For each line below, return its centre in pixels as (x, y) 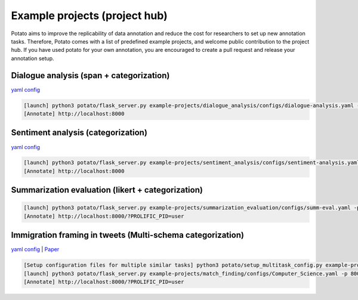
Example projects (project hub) (89, 16)
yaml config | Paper (35, 249)
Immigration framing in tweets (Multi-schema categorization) (128, 235)
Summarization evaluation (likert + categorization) (107, 190)
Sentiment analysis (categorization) (79, 133)
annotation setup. (33, 58)
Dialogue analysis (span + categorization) (90, 75)
